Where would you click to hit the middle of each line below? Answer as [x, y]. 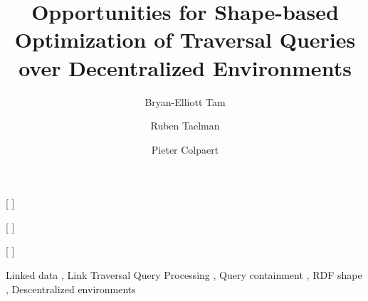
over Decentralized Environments [185, 67]
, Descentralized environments [71, 289]
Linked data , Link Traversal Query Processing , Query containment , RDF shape [184, 275]
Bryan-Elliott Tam [185, 101]
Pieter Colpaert [185, 149]
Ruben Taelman [185, 126]
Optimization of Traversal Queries [185, 39]
